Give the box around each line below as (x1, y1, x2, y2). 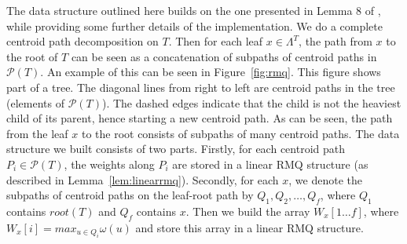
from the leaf (6, 125, 68, 141)
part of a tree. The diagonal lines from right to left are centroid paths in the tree (6, 78, 395, 95)
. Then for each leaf (168, 33, 263, 49)
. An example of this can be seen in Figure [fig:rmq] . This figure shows (40, 64, 381, 80)
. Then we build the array (185, 202, 310, 219)
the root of (6, 48, 58, 64)
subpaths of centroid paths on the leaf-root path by (6, 187, 254, 203)
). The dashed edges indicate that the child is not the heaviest (101, 94, 401, 111)
